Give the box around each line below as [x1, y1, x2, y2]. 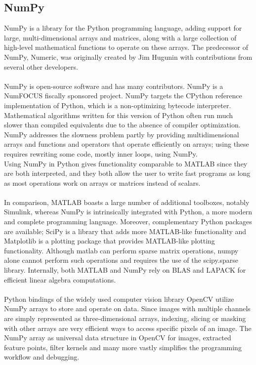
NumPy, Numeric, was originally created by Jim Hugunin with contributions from [4, 51, 253, 62]
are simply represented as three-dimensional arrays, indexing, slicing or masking [4, 313, 246, 324]
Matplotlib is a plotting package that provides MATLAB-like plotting [4, 236, 215, 246]
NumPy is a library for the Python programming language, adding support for [4, 23, 242, 33]
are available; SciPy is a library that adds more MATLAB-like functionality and [4, 226, 247, 236]
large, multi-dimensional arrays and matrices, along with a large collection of [4, 32, 237, 42]
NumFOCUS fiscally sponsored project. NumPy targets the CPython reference [4, 90, 242, 101]
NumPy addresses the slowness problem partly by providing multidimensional [4, 129, 239, 139]
